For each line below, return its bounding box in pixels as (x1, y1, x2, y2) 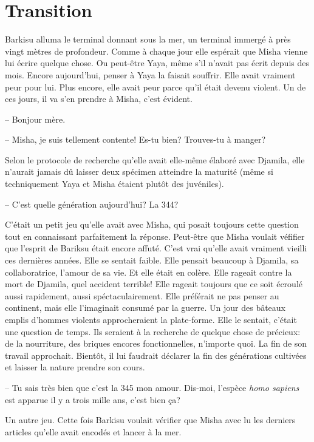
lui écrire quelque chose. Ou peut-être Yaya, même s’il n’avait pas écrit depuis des (5, 56, 309, 69)
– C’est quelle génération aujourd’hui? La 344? (5, 197, 179, 210)
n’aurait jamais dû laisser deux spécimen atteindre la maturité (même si (5, 165, 273, 178)
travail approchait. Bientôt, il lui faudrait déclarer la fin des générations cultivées (5, 348, 307, 361)
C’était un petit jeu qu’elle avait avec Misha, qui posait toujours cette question (5, 218, 299, 231)
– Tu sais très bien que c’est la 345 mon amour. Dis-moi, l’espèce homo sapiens (5, 381, 299, 393)
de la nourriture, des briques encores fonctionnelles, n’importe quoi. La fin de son (5, 337, 307, 350)
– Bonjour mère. (5, 112, 66, 125)
